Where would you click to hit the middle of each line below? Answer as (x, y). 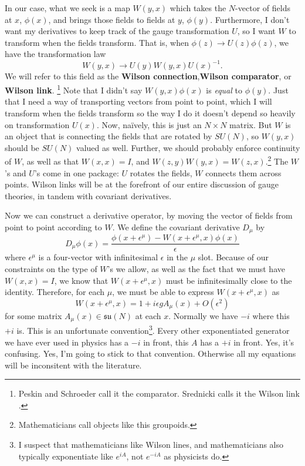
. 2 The (277, 160)
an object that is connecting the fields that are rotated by (109, 136)
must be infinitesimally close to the (229, 280)
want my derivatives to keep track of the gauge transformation (117, 31)
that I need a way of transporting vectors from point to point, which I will (138, 101)
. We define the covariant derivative (176, 227)
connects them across (243, 172)
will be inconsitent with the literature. (73, 365)
